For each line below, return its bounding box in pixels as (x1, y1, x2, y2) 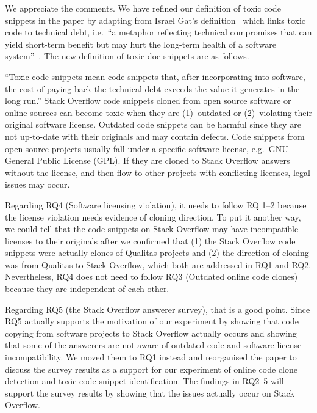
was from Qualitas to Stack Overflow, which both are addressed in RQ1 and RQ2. (5, 258, 312, 271)
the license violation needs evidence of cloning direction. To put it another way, (5, 210, 301, 223)
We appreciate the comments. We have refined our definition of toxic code (5, 2, 281, 14)
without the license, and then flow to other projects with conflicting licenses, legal (5, 166, 310, 178)
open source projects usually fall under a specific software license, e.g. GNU (5, 142, 288, 155)
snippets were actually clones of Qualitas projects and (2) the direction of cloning (5, 246, 309, 259)
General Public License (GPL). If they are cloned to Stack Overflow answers (5, 154, 290, 167)
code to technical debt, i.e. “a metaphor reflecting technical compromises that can (5, 26, 312, 38)
